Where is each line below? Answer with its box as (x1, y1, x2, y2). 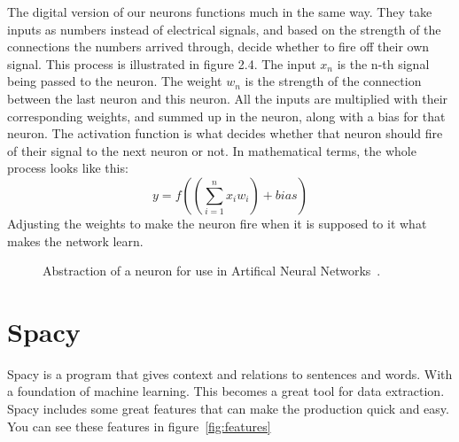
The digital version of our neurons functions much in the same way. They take (7, 3, 432, 20)
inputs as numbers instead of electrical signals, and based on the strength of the (7, 19, 441, 38)
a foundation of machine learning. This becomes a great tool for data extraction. (7, 382, 445, 400)
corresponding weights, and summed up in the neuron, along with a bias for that (7, 106, 446, 125)
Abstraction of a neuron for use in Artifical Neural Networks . (43, 261, 381, 280)
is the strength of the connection (245, 72, 422, 90)
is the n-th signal (337, 54, 430, 73)
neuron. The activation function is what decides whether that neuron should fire (7, 124, 443, 143)
